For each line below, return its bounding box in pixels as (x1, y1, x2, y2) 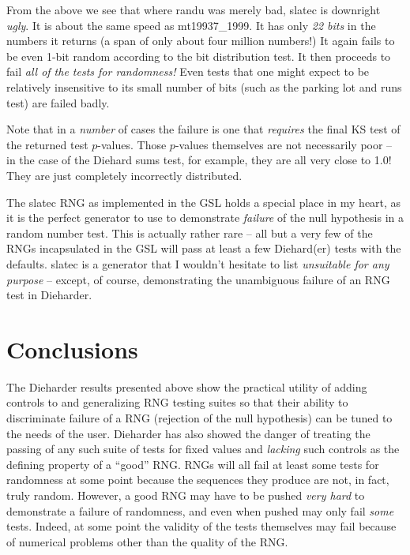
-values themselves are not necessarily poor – (175, 136, 393, 152)
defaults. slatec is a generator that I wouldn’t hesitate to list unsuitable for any (6, 255, 389, 272)
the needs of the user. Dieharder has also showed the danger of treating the (6, 425, 371, 441)
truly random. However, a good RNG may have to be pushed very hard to (6, 486, 365, 503)
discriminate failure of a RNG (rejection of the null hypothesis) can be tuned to (6, 410, 393, 426)
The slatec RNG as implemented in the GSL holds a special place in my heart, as (6, 193, 401, 210)
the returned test (6, 136, 88, 152)
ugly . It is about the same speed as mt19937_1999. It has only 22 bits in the (6, 17, 376, 33)
